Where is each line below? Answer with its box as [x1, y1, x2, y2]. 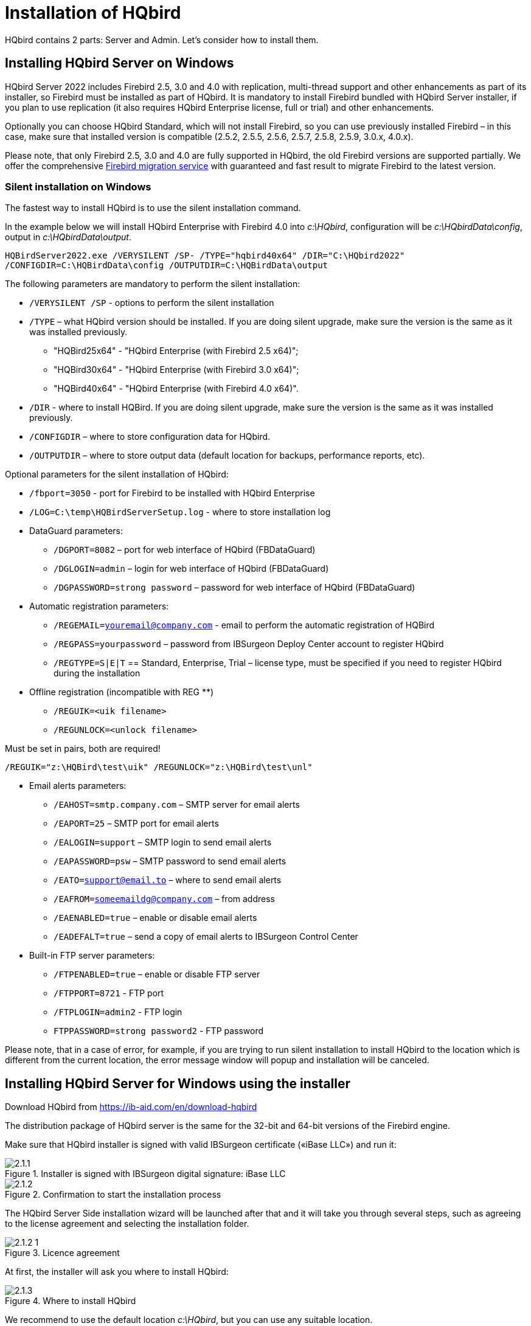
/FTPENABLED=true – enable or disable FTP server [54, 969, 260, 980]
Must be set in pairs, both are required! [5, 743, 161, 754]
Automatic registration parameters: [29, 601, 169, 612]
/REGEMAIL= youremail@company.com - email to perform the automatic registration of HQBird [54, 620, 435, 631]
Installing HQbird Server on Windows [5, 55, 234, 71]
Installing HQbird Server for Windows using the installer [5, 1075, 351, 1091]
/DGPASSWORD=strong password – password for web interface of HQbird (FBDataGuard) [54, 582, 415, 593]
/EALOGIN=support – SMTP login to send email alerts [54, 837, 272, 848]
